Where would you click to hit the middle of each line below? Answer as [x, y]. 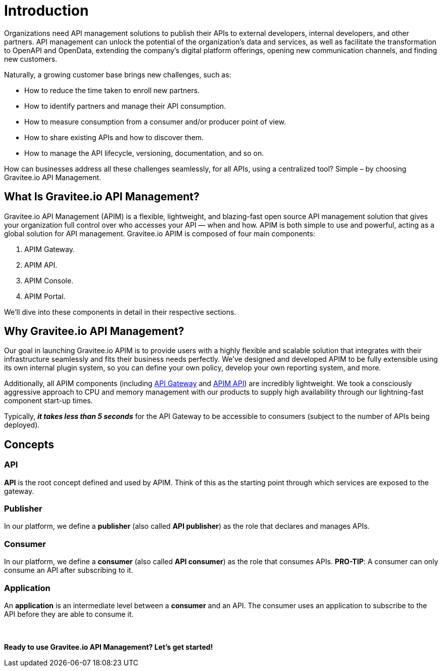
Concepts [29, 444]
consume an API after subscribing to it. [69, 570]
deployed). [22, 425]
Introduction [46, 11]
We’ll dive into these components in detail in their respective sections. [120, 312]
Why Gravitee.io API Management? [94, 331]
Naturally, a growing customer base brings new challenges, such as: [118, 74]
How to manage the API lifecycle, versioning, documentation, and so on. [144, 153]
